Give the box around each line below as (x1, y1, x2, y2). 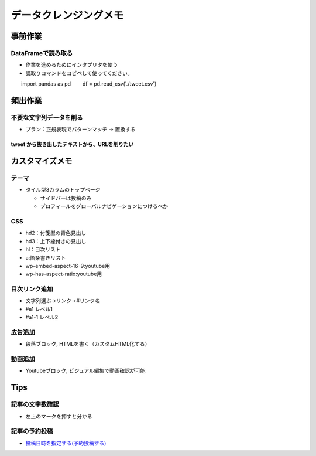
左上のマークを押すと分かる (25, 413, 92, 420)
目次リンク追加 (11, 285, 53, 293)
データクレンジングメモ (11, 9, 124, 22)
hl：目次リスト (25, 246, 61, 253)
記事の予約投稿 (11, 427, 53, 435)
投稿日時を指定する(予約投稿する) (25, 440, 107, 447)
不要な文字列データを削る (11, 113, 83, 121)
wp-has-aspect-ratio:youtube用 (25, 270, 102, 278)
